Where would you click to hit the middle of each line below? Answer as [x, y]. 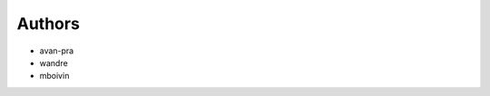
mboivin [54, 76]
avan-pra [57, 51]
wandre [54, 62]
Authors [49, 24]
